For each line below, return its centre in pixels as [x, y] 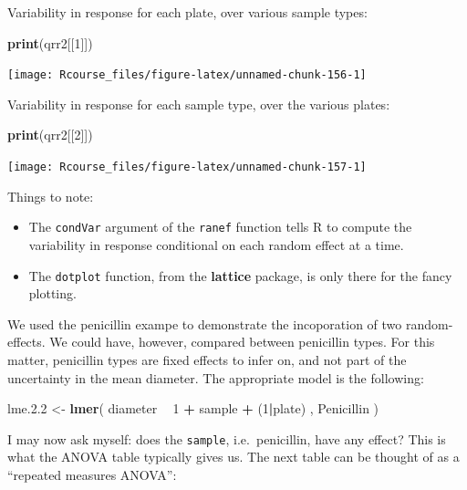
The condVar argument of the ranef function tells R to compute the [220, 227]
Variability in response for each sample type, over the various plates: [199, 104]
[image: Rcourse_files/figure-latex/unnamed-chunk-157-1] [187, 167]
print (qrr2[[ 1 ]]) [50, 42]
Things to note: [51, 196]
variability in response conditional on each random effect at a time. [216, 244]
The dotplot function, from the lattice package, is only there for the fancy [240, 275]
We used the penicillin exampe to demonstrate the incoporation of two [205, 323]
